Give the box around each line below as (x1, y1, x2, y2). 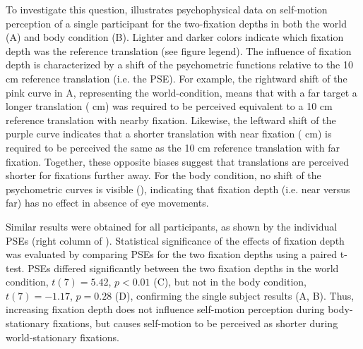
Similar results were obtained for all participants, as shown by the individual (6, 219, 338, 233)
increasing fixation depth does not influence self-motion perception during (6, 302, 325, 317)
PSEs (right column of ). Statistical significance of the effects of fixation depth (6, 233, 345, 247)
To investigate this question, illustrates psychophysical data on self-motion (6, 2, 328, 16)
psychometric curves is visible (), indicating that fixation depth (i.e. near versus (6, 181, 350, 196)
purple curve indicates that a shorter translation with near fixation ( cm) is (6, 126, 332, 141)
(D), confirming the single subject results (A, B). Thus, (114, 288, 355, 302)
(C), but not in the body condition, (153, 274, 307, 289)
